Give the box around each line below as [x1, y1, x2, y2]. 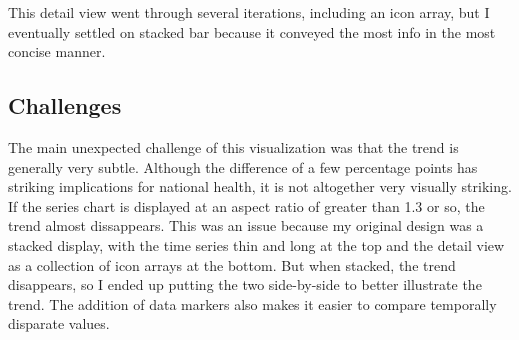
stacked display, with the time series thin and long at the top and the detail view [8, 234, 505, 255]
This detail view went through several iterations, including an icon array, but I [8, 2, 490, 22]
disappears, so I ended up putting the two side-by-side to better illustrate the [8, 274, 482, 295]
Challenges [8, 90, 122, 121]
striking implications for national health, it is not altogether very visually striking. [8, 176, 512, 197]
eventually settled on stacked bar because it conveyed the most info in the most [8, 21, 496, 42]
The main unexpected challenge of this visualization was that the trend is [8, 136, 459, 157]
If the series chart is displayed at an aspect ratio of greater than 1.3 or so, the [8, 195, 485, 216]
